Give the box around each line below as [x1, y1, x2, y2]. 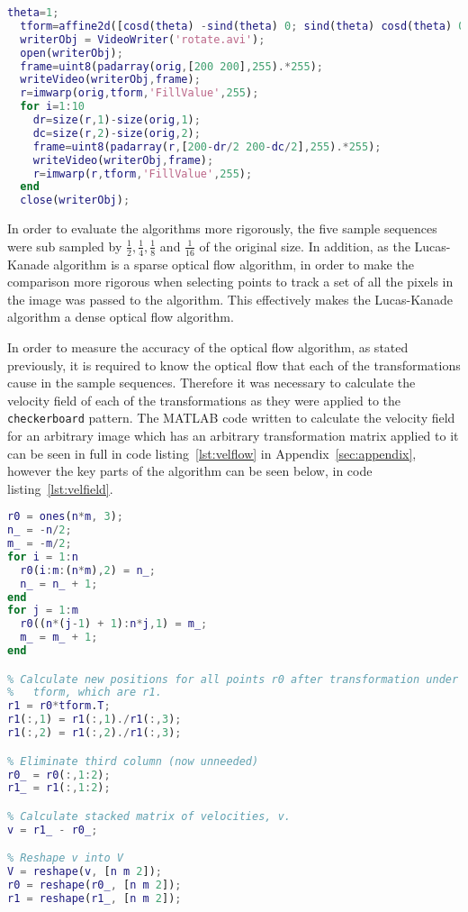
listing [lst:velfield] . [7, 479, 113, 497]
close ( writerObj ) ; [20, 194, 130, 207]
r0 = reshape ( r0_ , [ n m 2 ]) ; [7, 879, 182, 892]
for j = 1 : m [7, 604, 78, 617]
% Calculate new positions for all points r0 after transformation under [7, 672, 459, 686]
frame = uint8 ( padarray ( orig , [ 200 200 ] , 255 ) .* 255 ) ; [20, 59, 323, 73]
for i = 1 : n [7, 550, 78, 563]
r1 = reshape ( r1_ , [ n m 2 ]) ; [7, 891, 182, 905]
